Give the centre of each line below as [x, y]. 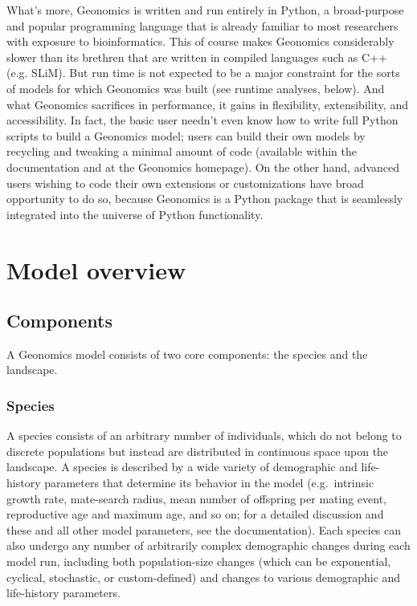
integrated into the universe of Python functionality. [135, 214]
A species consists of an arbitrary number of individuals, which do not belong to [204, 435]
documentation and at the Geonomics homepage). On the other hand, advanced [203, 167]
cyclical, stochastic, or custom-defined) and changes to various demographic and [204, 577]
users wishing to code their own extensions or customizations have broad [185, 183]
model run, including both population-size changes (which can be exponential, [199, 561]
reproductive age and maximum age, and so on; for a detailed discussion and [195, 514]
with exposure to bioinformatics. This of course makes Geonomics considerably [200, 41]
